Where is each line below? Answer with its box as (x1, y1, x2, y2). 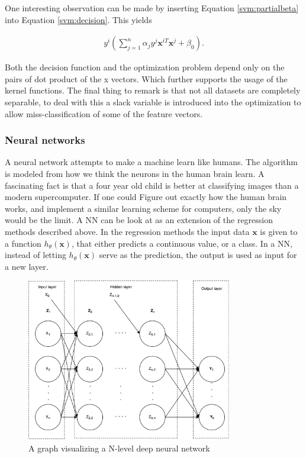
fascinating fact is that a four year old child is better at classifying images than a (5, 179, 299, 191)
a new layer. (5, 260, 49, 272)
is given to (260, 225, 298, 237)
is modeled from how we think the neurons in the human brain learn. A (5, 167, 265, 179)
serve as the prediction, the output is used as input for (99, 249, 297, 261)
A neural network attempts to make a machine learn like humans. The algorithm (5, 156, 298, 168)
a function (5, 237, 41, 249)
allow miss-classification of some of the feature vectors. (5, 107, 203, 120)
